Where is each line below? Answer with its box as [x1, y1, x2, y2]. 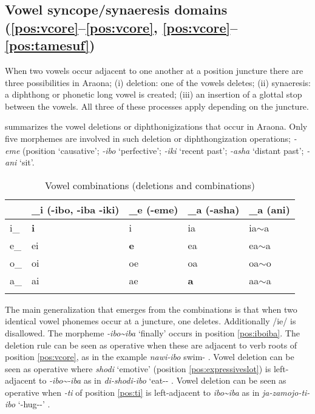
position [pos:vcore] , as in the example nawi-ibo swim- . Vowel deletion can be [5, 350, 294, 363]
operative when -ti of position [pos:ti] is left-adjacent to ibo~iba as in [5, 386, 260, 398]
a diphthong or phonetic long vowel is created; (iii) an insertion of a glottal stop [5, 88, 302, 101]
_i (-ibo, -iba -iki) [32, 202, 120, 216]
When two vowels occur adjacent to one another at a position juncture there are [5, 64, 303, 76]
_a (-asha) [188, 202, 240, 216]
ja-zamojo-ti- [262, 386, 310, 398]
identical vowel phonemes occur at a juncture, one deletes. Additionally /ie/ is [5, 315, 296, 327]
